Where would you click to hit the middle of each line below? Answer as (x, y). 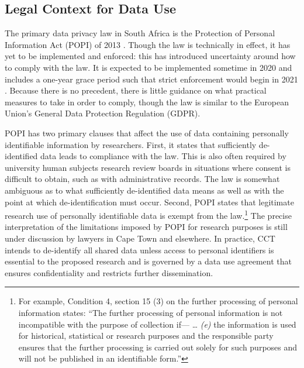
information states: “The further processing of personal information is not (151, 312)
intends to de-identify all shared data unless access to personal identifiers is (139, 250)
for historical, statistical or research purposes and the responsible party (146, 336)
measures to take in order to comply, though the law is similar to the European (147, 102)
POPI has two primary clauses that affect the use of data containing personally (147, 133)
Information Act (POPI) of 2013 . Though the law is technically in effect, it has (148, 44)
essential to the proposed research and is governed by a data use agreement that (148, 261)
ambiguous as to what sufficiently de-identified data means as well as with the (144, 190)
